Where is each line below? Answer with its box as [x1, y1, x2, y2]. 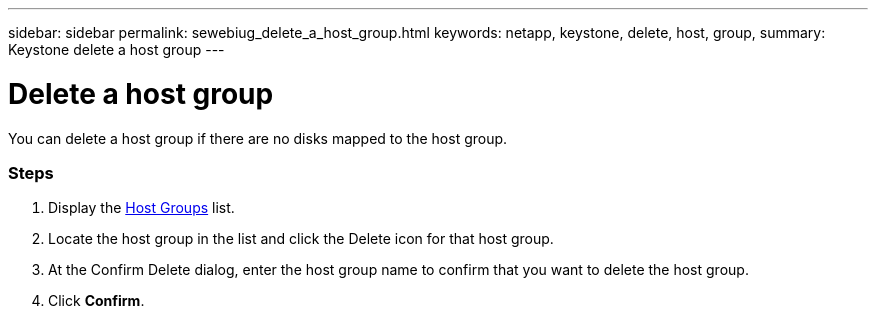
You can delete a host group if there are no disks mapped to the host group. [8, 129, 508, 147]
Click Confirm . [48, 292, 145, 310]
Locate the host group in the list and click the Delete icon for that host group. [48, 230, 554, 248]
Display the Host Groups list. [48, 199, 235, 217]
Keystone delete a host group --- [8, 41, 225, 58]
